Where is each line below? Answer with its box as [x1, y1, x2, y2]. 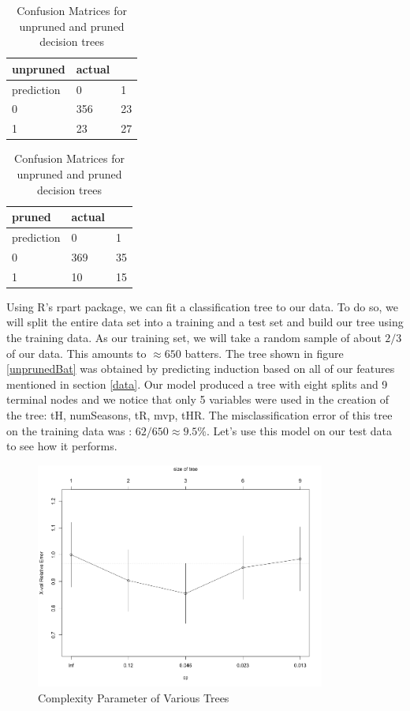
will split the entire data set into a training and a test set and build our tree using [6, 314, 404, 330]
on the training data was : [6, 422, 132, 438]
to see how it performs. [6, 438, 117, 454]
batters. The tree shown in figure [184, 344, 344, 361]
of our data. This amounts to [6, 344, 147, 361]
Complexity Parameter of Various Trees [38, 689, 229, 705]
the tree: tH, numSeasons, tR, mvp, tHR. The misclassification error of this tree [6, 406, 393, 423]
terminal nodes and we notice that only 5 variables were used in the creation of [6, 391, 389, 408]
